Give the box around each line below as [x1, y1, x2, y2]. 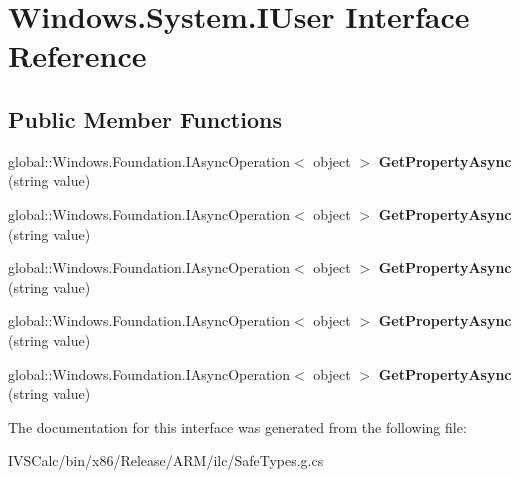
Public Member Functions [8, 103, 282, 134]
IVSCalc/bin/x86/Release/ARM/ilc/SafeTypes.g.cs [8, 450, 324, 471]
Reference [8, 35, 147, 76]
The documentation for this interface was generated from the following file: [8, 416, 467, 437]
